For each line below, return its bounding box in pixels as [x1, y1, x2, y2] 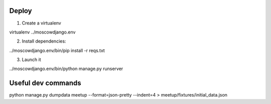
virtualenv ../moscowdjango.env [9, 29, 76, 35]
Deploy [9, 6, 32, 15]
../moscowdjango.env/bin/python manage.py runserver [9, 65, 123, 72]
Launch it [22, 56, 41, 62]
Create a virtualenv [22, 20, 61, 26]
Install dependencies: [22, 38, 66, 44]
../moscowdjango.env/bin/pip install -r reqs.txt [9, 47, 105, 53]
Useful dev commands [9, 79, 81, 87]
